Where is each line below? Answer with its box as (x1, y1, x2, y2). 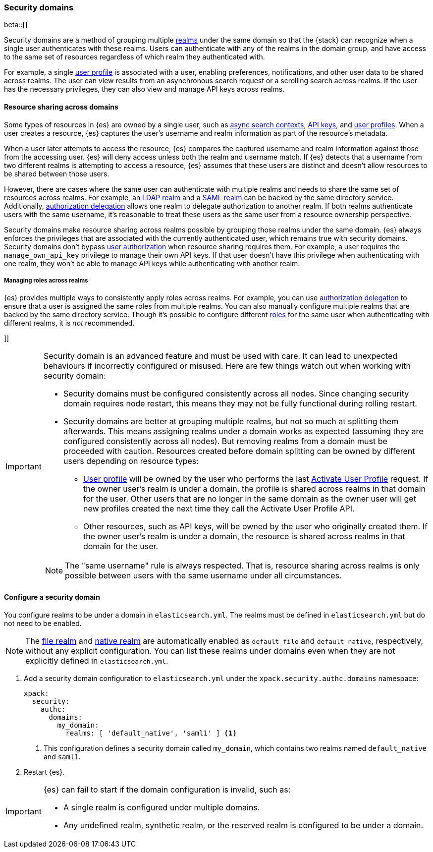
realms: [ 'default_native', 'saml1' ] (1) (65, 729, 237, 737)
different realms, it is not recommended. (4, 319, 135, 328)
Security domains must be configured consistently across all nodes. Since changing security (63, 389, 409, 399)
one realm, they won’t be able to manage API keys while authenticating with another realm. (4, 259, 300, 268)
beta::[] (4, 20, 28, 29)
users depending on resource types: (63, 456, 199, 466)
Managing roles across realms (4, 277, 88, 284)
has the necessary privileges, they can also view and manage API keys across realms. (4, 85, 285, 94)
